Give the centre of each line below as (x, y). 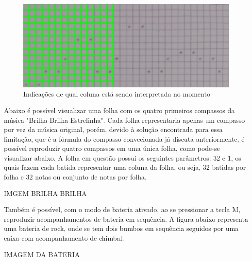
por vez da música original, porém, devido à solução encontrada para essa (113, 129)
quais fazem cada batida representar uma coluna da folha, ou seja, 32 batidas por (125, 167)
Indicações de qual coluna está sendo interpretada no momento (117, 94)
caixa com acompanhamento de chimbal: (64, 238)
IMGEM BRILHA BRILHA (45, 193)
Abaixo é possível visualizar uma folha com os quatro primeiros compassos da (119, 110)
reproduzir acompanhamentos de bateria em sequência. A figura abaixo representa (126, 219)
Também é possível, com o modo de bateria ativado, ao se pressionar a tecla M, (122, 209)
